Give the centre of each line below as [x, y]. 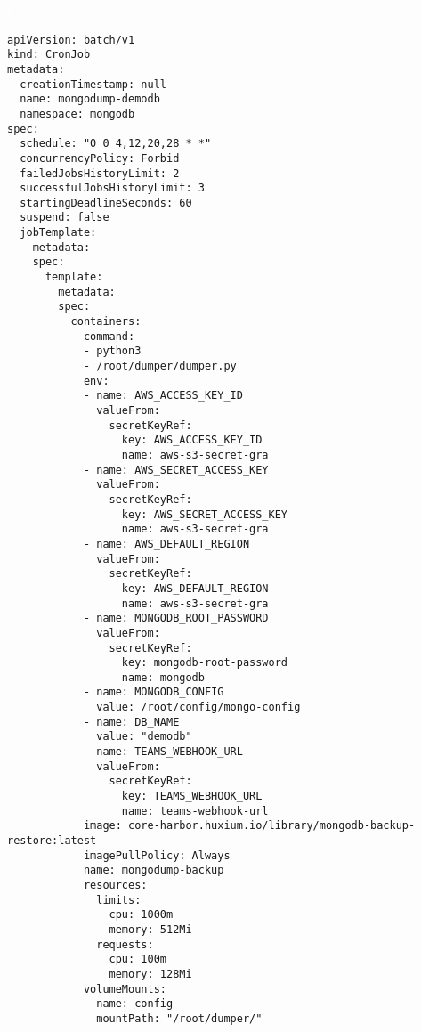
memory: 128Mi [150, 974]
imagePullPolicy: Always [157, 855]
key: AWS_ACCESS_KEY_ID [192, 440]
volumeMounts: [125, 989]
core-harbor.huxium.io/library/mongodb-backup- [272, 826]
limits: [119, 900]
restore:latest [52, 841]
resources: [115, 885]
